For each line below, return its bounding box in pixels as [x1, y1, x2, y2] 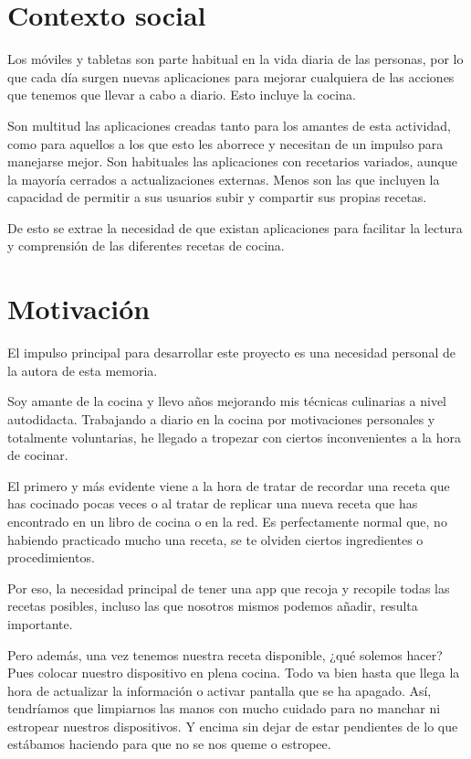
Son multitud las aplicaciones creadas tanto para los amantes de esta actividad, [7, 115, 451, 134]
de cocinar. [7, 445, 68, 465]
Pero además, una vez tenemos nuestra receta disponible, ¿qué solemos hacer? [7, 645, 443, 664]
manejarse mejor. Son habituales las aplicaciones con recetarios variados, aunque [7, 152, 457, 171]
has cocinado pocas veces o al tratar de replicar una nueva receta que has [7, 494, 418, 513]
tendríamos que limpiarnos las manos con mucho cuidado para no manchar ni [7, 699, 441, 718]
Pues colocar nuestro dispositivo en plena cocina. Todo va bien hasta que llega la [7, 663, 460, 682]
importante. [7, 614, 73, 633]
